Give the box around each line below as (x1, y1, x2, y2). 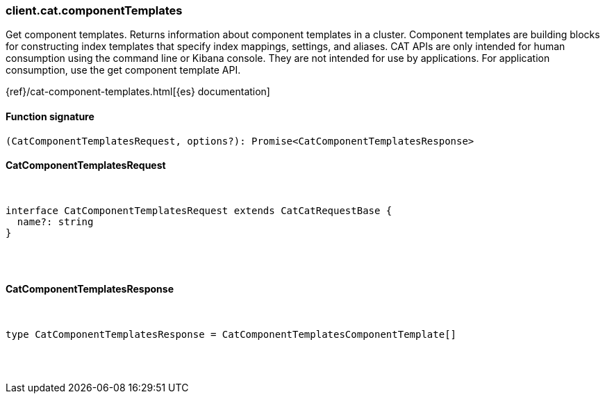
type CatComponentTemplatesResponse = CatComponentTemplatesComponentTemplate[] (6, 329, 457, 341)
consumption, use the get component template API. (6, 64, 241, 76)
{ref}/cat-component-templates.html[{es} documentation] (6, 85, 270, 98)
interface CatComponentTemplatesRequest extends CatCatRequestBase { (6, 204, 392, 216)
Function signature (6, 110, 94, 122)
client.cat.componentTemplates (6, 3, 183, 17)
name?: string (17, 215, 94, 227)
